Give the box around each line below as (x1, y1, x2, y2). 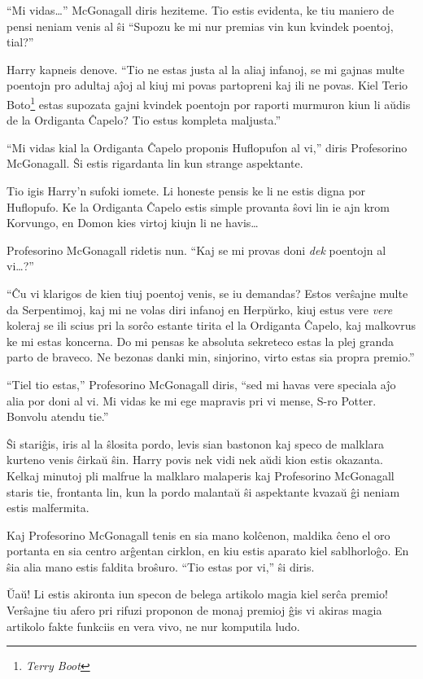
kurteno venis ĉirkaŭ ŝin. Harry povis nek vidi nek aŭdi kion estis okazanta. (7, 451, 383, 468)
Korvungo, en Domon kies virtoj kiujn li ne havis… (7, 214, 259, 231)
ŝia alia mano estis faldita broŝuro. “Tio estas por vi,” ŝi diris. (7, 558, 315, 575)
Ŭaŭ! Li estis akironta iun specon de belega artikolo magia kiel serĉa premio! (7, 585, 388, 602)
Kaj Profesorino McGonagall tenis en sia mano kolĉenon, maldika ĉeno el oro (7, 526, 390, 543)
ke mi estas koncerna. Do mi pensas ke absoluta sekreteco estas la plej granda (7, 332, 395, 349)
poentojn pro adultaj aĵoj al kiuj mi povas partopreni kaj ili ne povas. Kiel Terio (7, 77, 408, 94)
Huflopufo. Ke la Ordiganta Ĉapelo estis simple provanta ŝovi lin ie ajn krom (7, 198, 390, 215)
